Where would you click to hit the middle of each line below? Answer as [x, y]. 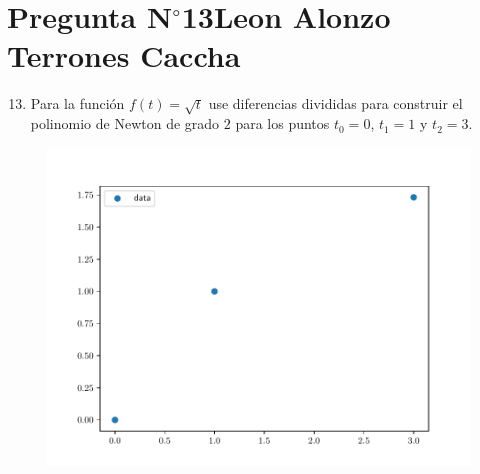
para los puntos [282, 123]
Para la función [77, 103]
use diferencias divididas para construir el [335, 103]
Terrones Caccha [124, 55]
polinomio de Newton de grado [125, 123]
